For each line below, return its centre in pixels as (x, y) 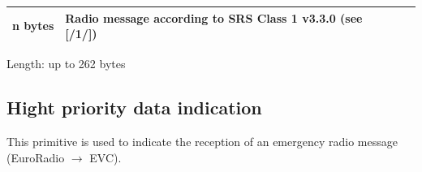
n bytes (33, 26)
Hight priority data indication (134, 107)
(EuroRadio (36, 157)
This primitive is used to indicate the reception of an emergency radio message (202, 141)
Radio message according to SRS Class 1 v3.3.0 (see (214, 17)
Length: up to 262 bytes (66, 64)
